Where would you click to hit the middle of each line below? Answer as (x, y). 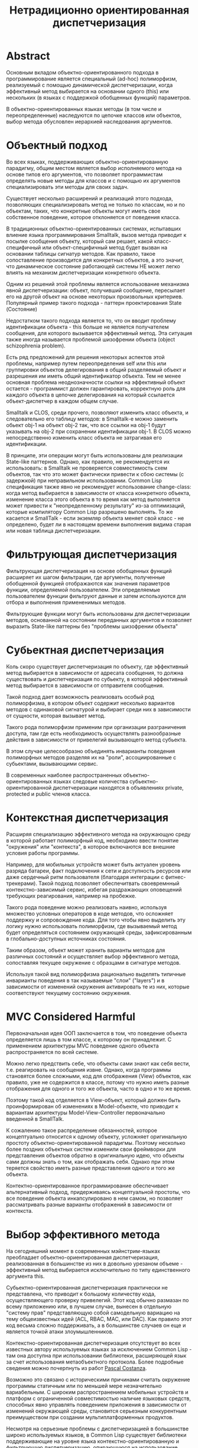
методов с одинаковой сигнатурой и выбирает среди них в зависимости (98, 709)
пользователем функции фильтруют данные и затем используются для (96, 596)
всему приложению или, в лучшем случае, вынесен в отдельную (89, 1306)
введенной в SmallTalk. (35, 1119)
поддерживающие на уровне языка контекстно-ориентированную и (92, 1441)
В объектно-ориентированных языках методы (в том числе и (84, 109)
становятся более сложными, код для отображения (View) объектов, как (99, 1076)
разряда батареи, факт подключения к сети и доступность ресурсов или (98, 871)
